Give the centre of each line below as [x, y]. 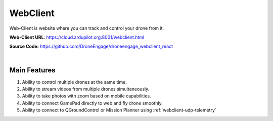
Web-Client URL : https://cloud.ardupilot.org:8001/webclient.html [77, 37]
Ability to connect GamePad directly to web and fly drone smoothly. [92, 103]
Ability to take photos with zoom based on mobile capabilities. [86, 96]
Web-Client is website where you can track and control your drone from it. [87, 28]
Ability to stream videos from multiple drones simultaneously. [86, 89]
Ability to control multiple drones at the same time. [75, 82]
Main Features [32, 70]
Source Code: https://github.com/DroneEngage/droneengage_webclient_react [91, 46]
